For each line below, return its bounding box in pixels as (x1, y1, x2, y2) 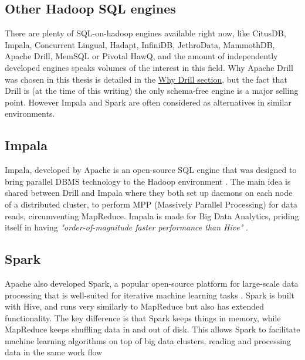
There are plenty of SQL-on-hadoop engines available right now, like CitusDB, (5, 27, 286, 39)
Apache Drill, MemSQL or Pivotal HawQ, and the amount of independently (5, 50, 278, 62)
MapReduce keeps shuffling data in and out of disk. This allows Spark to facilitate (5, 323, 300, 335)
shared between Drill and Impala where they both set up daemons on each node (5, 186, 293, 199)
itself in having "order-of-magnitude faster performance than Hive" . (5, 221, 248, 233)
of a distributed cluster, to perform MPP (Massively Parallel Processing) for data (5, 198, 297, 210)
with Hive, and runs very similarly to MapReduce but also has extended (5, 300, 265, 313)
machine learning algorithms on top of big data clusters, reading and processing (5, 334, 291, 347)
